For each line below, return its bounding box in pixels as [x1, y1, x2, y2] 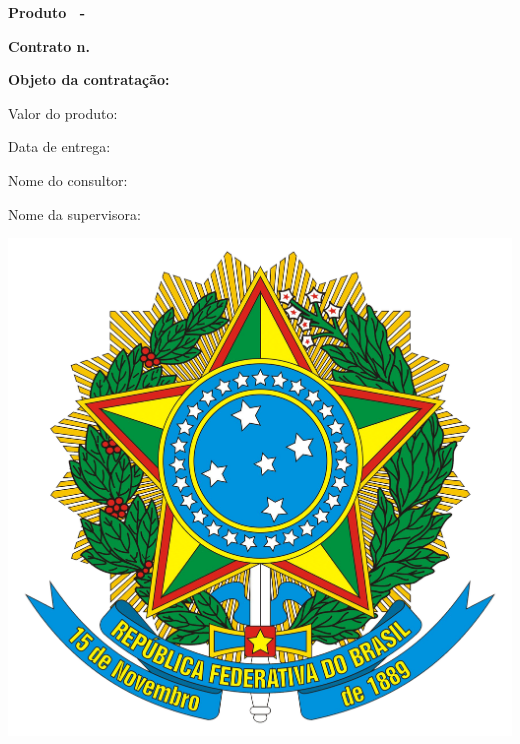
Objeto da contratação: [8, 69, 170, 90]
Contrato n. [8, 35, 90, 56]
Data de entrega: [8, 136, 111, 157]
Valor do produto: [8, 102, 118, 123]
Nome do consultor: [8, 169, 128, 190]
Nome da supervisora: [8, 203, 141, 224]
